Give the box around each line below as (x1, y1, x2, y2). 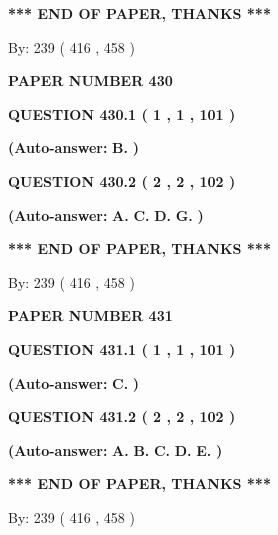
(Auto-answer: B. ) (8, 137, 139, 158)
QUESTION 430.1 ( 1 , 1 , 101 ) (8, 103, 236, 124)
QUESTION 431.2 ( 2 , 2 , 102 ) (8, 406, 236, 427)
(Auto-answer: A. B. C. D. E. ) (8, 439, 223, 460)
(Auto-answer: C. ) (8, 372, 140, 393)
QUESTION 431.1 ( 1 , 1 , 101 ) (8, 338, 236, 359)
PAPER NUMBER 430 (8, 70, 173, 91)
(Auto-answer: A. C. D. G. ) (8, 204, 204, 225)
